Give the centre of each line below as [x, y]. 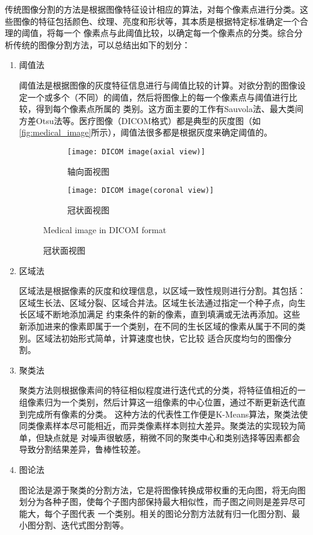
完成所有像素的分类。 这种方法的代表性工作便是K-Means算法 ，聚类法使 [168, 414]
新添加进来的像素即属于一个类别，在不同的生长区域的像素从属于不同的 [158, 326]
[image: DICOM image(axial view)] [136, 152]
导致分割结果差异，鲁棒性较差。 [82, 449]
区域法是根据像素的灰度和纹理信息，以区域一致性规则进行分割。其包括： [162, 291]
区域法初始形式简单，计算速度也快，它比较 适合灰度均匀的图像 [160, 338]
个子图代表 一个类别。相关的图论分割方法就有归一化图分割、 [172, 513]
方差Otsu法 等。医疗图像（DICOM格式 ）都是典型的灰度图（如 [140, 120]
